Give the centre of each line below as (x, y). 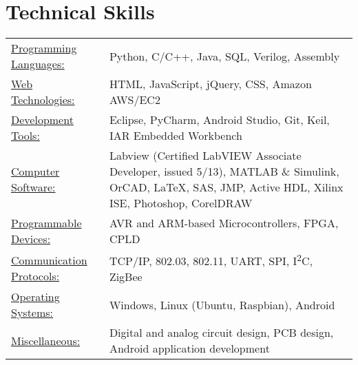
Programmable (46, 223)
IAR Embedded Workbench (176, 136)
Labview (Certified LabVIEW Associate (205, 156)
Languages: (38, 64)
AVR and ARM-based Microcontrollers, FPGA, (224, 223)
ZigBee (126, 277)
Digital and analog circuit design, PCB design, (221, 333)
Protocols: (35, 275)
